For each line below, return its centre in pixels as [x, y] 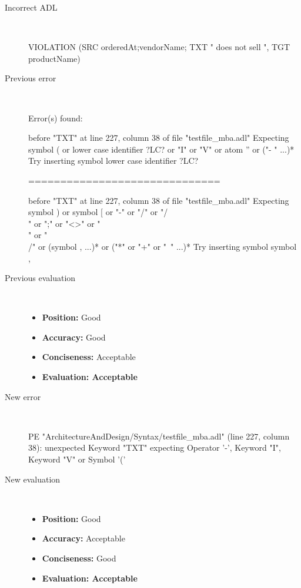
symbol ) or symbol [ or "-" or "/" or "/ [98, 212]
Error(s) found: [56, 118]
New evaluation [33, 479]
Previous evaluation [40, 278]
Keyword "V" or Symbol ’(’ [77, 459]
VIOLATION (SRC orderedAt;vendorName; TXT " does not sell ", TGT [159, 47]
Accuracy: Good [74, 337]
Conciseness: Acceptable [89, 357]
